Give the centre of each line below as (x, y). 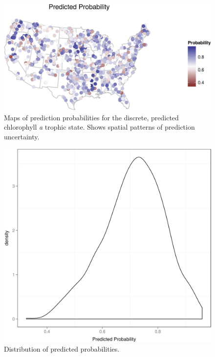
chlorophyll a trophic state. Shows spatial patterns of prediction (99, 127)
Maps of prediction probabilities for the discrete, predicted (91, 117)
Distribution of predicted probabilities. (62, 349)
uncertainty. (22, 136)
